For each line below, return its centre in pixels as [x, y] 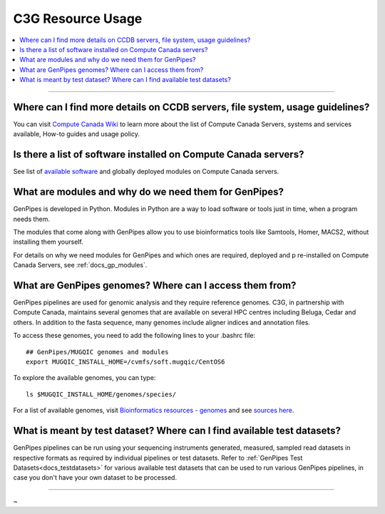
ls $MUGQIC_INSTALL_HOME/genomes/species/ [101, 394]
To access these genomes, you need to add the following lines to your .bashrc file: [134, 336]
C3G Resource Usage [78, 19]
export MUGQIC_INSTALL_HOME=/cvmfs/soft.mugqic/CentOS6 [125, 362]
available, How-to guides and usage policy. [77, 134]
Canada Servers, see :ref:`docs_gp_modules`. [80, 265]
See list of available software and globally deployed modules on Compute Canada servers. [146, 172]
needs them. [31, 219]
